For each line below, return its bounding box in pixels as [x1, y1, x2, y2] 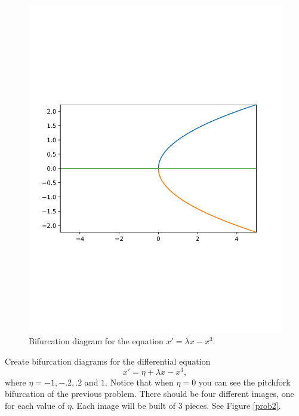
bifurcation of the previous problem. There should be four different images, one [5, 387, 294, 400]
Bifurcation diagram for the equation [29, 335, 164, 347]
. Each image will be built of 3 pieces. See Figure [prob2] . [72, 399, 281, 411]
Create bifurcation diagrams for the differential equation [5, 355, 211, 368]
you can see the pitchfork [198, 375, 291, 388]
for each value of [5, 399, 65, 411]
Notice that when [110, 375, 174, 388]
